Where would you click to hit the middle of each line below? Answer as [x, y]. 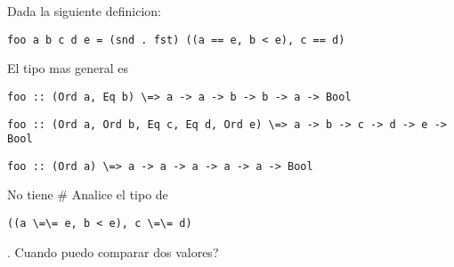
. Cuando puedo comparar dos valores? [113, 251]
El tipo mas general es [68, 68]
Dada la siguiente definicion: [84, 11]
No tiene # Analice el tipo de [88, 194]
